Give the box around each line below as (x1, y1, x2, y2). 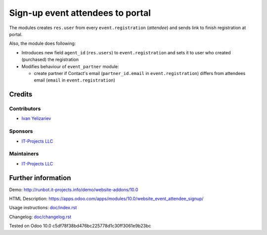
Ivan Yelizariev (21, 116, 51, 121)
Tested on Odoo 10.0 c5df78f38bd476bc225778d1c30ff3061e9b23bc (9, 223, 151, 229)
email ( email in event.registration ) (34, 77, 116, 83)
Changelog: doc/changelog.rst (9, 214, 72, 220)
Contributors (9, 105, 41, 112)
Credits (9, 90, 33, 99)
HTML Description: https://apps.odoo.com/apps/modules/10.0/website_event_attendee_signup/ (9, 196, 204, 202)
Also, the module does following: (9, 40, 76, 46)
